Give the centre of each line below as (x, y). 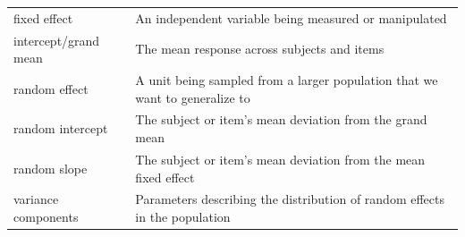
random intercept (61, 128)
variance (36, 199)
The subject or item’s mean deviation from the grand (281, 119)
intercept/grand (57, 40)
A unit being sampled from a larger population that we (287, 80)
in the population (183, 216)
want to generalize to (193, 97)
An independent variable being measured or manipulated (291, 17)
